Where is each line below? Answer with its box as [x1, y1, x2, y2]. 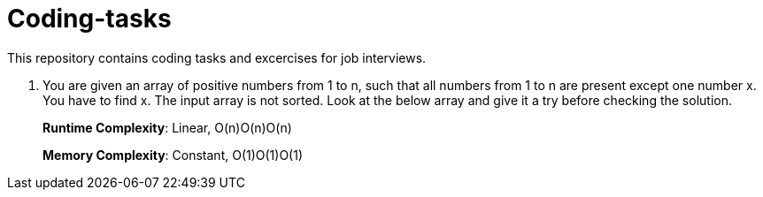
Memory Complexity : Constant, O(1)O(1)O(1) [42, 147, 304, 163]
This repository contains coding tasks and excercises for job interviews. [7, 49, 427, 65]
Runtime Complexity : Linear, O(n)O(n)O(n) [42, 119, 292, 135]
